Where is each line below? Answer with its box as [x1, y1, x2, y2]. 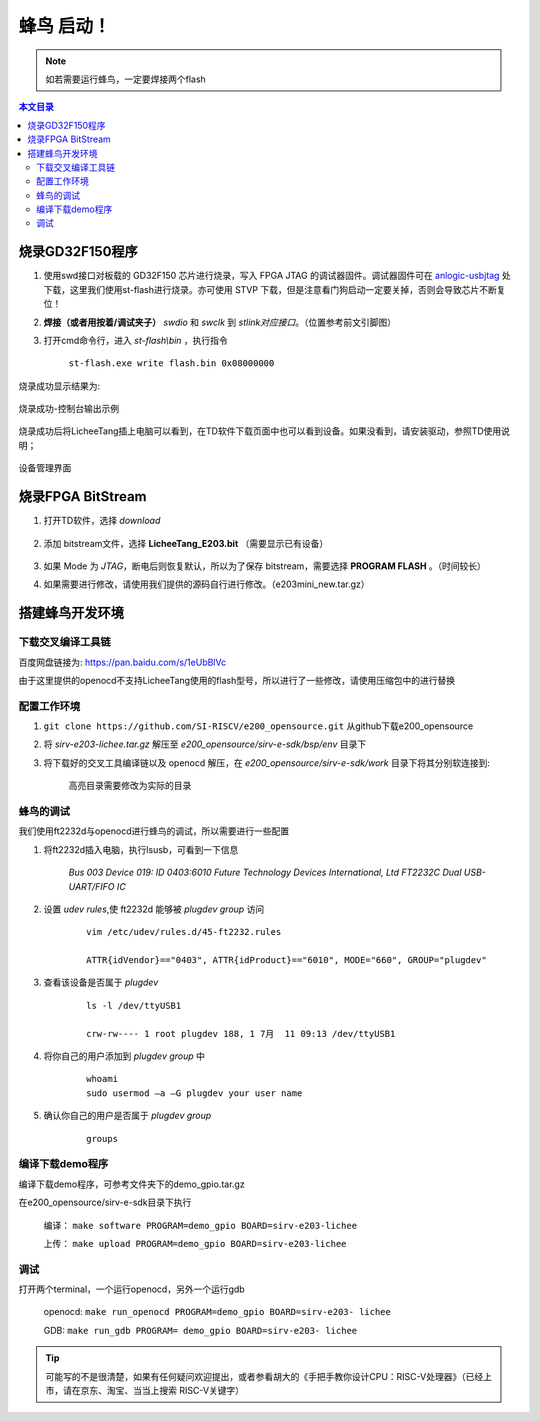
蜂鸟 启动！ [18, 15, 111, 37]
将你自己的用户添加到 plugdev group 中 [43, 1050, 205, 1062]
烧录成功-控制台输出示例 [18, 403, 120, 415]
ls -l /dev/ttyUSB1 [86, 1000, 182, 1011]
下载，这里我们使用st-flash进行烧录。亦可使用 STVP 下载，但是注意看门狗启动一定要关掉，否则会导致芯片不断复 [43, 283, 506, 295]
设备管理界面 [18, 462, 72, 474]
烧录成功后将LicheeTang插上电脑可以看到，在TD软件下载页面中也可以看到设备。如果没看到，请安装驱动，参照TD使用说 [18, 425, 510, 437]
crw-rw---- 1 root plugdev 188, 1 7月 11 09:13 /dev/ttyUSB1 [86, 1028, 396, 1039]
